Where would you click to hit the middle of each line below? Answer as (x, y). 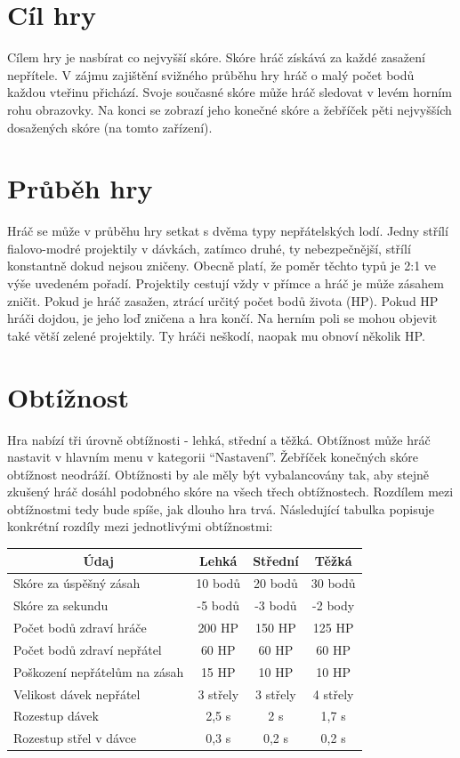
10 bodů (218, 583)
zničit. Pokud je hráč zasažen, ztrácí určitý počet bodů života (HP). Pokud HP (223, 300)
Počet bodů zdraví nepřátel (88, 649)
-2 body (334, 605)
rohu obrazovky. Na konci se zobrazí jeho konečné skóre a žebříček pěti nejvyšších (230, 109)
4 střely (333, 693)
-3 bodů (276, 605)
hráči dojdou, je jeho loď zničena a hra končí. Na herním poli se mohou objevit (222, 318)
